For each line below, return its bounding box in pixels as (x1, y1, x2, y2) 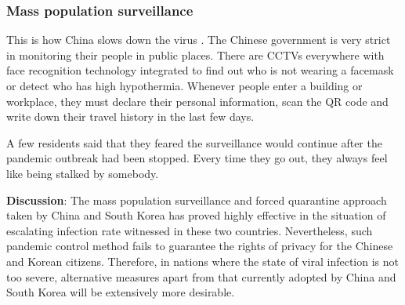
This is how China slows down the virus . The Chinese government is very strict (6, 31, 391, 48)
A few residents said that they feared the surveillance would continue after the (6, 134, 382, 151)
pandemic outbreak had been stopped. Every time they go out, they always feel (6, 150, 388, 166)
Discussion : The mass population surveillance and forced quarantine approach (6, 191, 387, 208)
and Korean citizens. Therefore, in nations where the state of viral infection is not (6, 252, 400, 269)
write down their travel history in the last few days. (6, 108, 255, 125)
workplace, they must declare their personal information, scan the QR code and (6, 93, 389, 109)
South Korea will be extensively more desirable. (6, 284, 235, 300)
